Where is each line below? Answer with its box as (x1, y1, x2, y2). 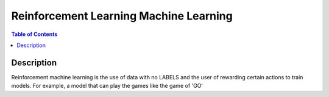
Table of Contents (11, 31, 58, 38)
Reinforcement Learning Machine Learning (11, 9, 233, 23)
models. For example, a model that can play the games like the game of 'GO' (11, 82, 203, 90)
